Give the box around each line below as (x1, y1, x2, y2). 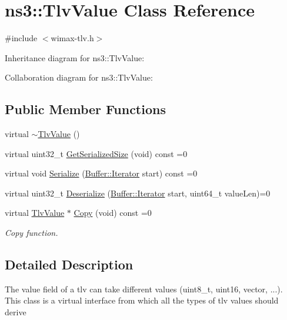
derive (5, 306, 26, 318)
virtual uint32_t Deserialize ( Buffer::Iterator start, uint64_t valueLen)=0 (5, 186, 271, 199)
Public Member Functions (5, 100, 166, 118)
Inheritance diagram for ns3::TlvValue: (5, 51, 145, 64)
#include (5, 32, 38, 44)
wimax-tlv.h (51, 32, 94, 44)
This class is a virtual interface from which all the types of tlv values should (5, 294, 279, 306)
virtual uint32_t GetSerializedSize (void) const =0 (5, 147, 188, 159)
